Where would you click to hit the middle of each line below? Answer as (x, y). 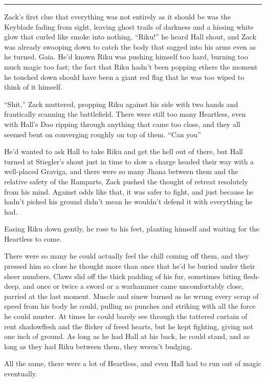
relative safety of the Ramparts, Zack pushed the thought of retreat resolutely (126, 181)
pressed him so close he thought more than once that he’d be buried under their (130, 266)
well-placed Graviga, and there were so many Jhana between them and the (121, 171)
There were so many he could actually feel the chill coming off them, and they (127, 256)
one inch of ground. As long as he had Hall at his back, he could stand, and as (127, 336)
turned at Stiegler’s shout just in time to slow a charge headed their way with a (129, 161)
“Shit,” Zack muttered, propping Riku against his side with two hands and (121, 104)
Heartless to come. (33, 238)
